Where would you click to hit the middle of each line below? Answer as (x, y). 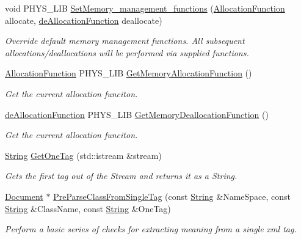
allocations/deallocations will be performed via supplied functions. (127, 52)
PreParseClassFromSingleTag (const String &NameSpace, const (172, 196)
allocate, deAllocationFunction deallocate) (84, 20)
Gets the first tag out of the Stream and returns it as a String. (121, 176)
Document (24, 196)
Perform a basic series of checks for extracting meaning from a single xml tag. (151, 229)
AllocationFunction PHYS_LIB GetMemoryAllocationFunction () (129, 73)
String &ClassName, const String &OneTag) (88, 208)
